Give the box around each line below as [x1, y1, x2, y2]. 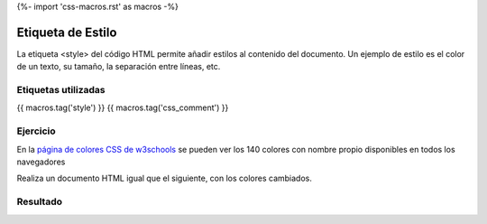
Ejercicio [16, 125, 56, 137]
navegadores [16, 156, 66, 167]
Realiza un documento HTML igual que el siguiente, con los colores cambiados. [16, 173, 313, 184]
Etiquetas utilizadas [16, 84, 106, 97]
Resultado [16, 195, 63, 208]
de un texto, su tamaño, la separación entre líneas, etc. [16, 61, 221, 72]
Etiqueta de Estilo [16, 24, 117, 40]
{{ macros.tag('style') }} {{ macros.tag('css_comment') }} [16, 102, 229, 113]
